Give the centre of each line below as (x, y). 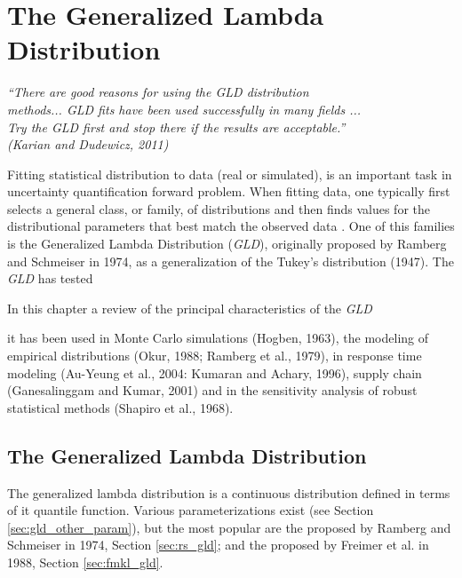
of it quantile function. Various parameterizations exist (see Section (191, 510)
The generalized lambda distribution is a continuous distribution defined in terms (229, 492)
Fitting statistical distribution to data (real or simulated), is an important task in (230, 174)
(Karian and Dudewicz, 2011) (88, 144)
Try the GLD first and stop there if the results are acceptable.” (176, 127)
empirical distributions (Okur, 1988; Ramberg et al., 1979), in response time (215, 356)
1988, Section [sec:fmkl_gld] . (85, 562)
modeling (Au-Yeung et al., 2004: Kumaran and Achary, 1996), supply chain (215, 372)
